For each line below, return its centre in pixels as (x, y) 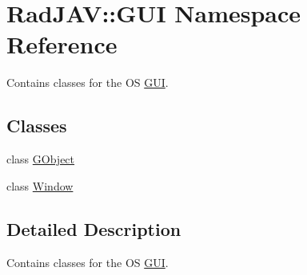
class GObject (41, 159)
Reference (62, 44)
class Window (40, 185)
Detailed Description (94, 228)
